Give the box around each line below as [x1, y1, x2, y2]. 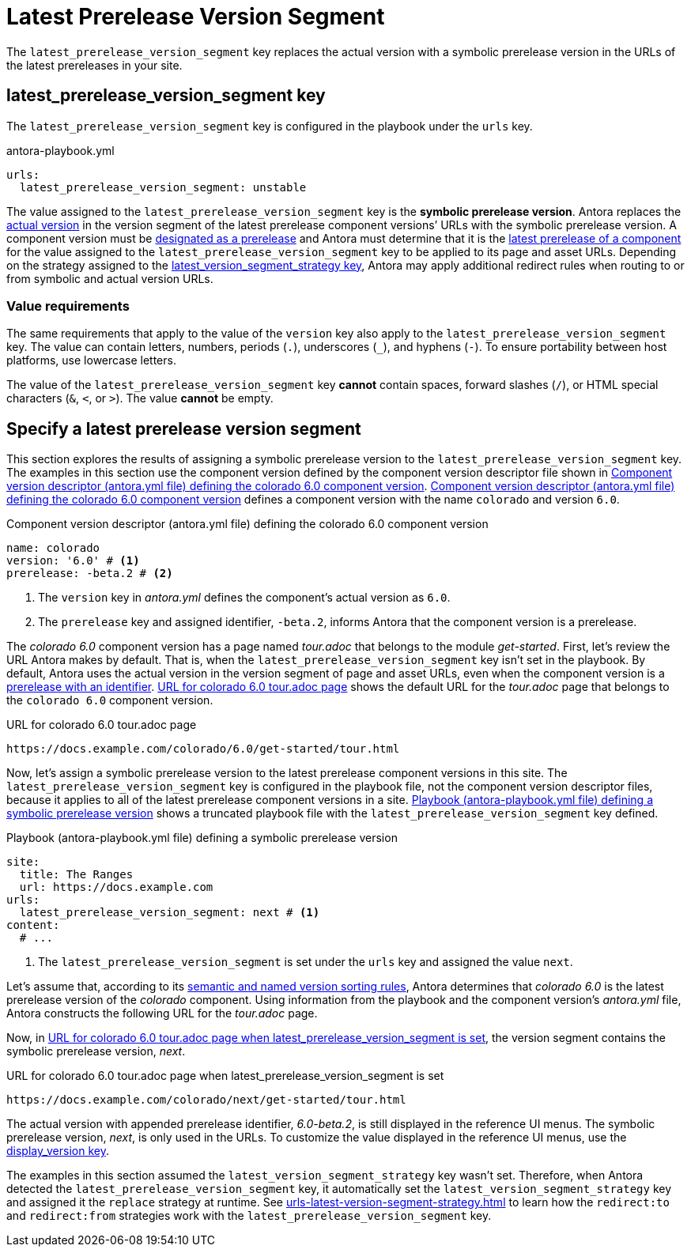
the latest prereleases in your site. [6, 58, 183, 72]
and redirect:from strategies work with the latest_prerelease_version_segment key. [6, 1209, 492, 1223]
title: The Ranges [19, 868, 134, 881]
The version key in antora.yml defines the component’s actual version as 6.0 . [38, 591, 451, 605]
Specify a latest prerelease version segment [6, 418, 361, 439]
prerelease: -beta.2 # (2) [6, 567, 173, 580]
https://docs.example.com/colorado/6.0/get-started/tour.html [6, 742, 400, 756]
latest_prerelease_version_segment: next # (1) [19, 906, 320, 919]
